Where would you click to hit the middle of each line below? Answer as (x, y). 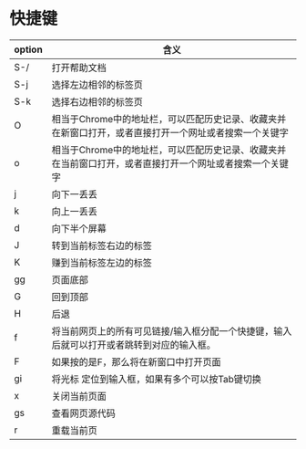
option (28, 49)
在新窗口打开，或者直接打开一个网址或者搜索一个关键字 (170, 132)
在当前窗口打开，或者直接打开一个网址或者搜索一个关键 (170, 163)
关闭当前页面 (79, 396)
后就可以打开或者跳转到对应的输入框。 (133, 345)
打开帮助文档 (79, 68)
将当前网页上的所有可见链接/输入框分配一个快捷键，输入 (172, 331)
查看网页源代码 (83, 413)
